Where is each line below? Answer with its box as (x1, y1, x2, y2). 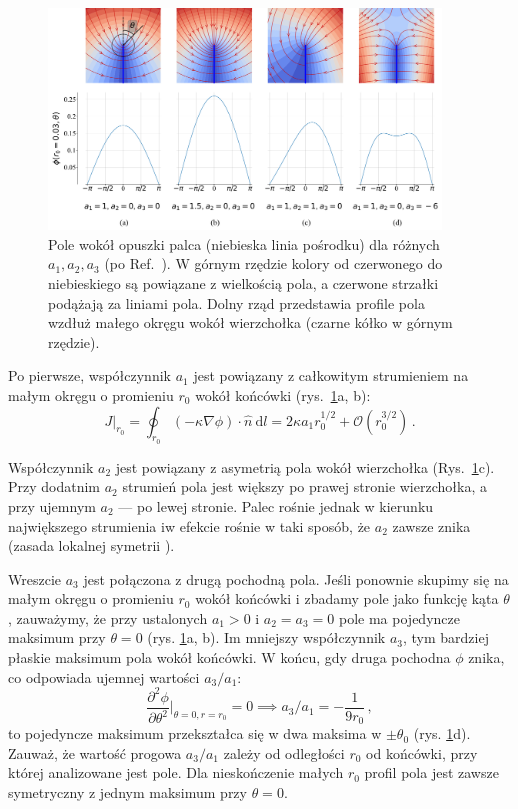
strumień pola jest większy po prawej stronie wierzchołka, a (122, 476, 487, 497)
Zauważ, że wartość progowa (8, 742, 182, 763)
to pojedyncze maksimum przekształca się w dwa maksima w (8, 723, 382, 744)
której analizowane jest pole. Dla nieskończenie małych (8, 762, 344, 783)
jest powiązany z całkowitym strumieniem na (193, 365, 469, 386)
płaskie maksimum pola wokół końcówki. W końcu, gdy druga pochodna (8, 647, 451, 668)
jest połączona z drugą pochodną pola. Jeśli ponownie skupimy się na (83, 568, 509, 589)
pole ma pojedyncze (339, 607, 460, 628)
